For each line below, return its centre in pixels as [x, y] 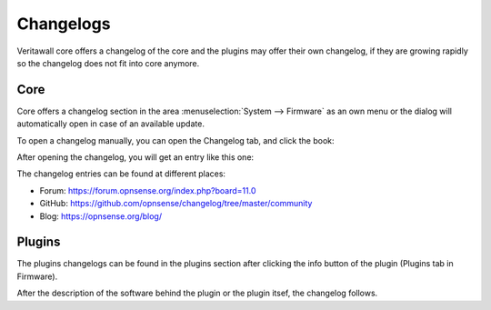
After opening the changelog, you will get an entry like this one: [135, 157]
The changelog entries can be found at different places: [121, 174]
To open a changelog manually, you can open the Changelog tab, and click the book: [176, 140]
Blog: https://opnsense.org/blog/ [101, 216]
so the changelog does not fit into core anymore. [108, 63]
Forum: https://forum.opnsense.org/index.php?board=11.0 [148, 190]
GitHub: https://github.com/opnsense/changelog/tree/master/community [176, 204]
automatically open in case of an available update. [110, 124]
